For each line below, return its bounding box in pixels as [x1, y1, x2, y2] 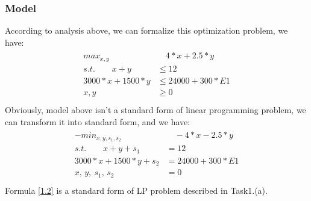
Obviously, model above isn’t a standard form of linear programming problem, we [5, 104, 306, 116]
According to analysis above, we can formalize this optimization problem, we [5, 24, 288, 37]
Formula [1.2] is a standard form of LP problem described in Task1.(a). [5, 184, 268, 196]
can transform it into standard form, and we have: [5, 115, 190, 128]
